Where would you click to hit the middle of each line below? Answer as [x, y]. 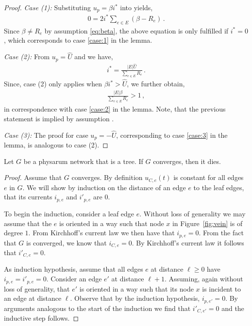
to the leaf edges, [219, 187]
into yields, [136, 7]
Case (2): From [27, 57]
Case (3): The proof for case [46, 135]
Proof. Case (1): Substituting [48, 7]
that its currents [28, 197]
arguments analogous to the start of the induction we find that [97, 308]
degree [13, 233]
